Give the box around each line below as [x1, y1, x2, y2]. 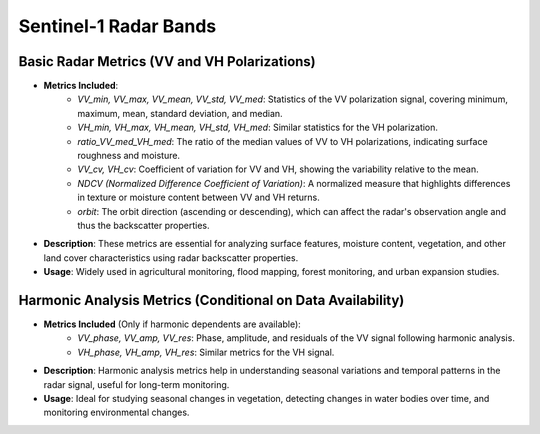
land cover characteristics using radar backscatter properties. [43, 251, 299, 264]
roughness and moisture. [77, 150, 180, 162]
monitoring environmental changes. [43, 406, 190, 419]
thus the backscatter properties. [77, 219, 210, 231]
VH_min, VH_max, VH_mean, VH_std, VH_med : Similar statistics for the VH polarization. [77, 121, 439, 134]
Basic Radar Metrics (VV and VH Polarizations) [18, 53, 317, 70]
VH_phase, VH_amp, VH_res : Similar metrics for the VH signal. [77, 346, 335, 358]
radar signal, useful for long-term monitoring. [43, 378, 230, 390]
